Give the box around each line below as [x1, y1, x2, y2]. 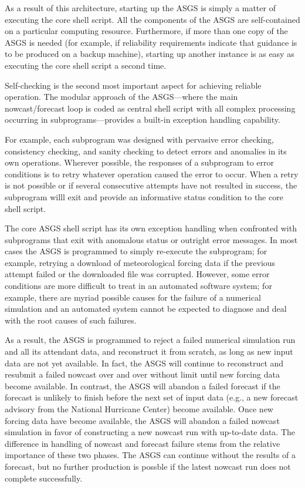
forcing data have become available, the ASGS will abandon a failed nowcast [5, 414, 280, 426]
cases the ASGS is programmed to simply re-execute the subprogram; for [5, 245, 267, 257]
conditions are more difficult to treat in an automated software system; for [5, 280, 272, 292]
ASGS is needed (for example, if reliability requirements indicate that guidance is [5, 36, 297, 48]
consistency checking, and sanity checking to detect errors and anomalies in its [5, 144, 287, 157]
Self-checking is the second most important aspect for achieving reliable [5, 79, 262, 91]
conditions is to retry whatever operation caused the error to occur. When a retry [5, 167, 299, 180]
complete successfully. [5, 472, 83, 484]
